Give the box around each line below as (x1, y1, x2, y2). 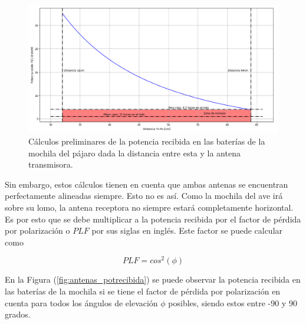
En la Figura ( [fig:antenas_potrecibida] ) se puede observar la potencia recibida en (5, 273, 301, 286)
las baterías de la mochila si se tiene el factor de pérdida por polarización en (5, 284, 281, 297)
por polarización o (5, 224, 70, 237)
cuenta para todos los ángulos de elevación (5, 296, 158, 309)
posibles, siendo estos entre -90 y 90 (168, 296, 297, 309)
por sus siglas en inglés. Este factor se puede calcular (91, 224, 283, 237)
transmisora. (28, 158, 73, 171)
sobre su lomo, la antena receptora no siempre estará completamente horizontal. (5, 201, 294, 213)
